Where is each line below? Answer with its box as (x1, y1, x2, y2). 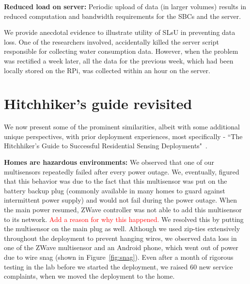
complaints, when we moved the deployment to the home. (4, 271, 175, 281)
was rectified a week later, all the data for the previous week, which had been (4, 55, 234, 65)
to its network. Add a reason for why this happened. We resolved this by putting (4, 214, 244, 224)
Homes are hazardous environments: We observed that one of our (4, 157, 214, 167)
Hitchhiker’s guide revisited (4, 94, 192, 113)
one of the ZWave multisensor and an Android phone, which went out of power (4, 242, 238, 252)
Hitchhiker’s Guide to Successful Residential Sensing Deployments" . (4, 141, 208, 151)
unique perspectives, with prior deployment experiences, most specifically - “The (4, 131, 243, 141)
